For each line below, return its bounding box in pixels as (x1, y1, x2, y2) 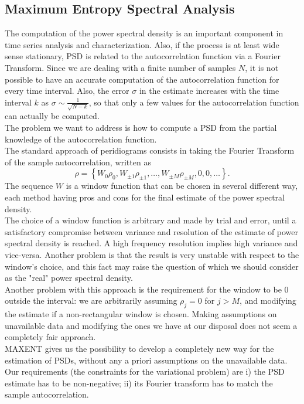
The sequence (5, 179, 53, 192)
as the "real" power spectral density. (5, 271, 133, 284)
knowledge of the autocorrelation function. (5, 133, 157, 145)
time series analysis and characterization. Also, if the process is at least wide (5, 38, 279, 50)
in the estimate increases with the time (139, 84, 279, 97)
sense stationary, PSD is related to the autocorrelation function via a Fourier (5, 50, 281, 62)
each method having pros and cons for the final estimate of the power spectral (5, 191, 285, 203)
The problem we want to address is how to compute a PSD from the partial (5, 121, 277, 134)
